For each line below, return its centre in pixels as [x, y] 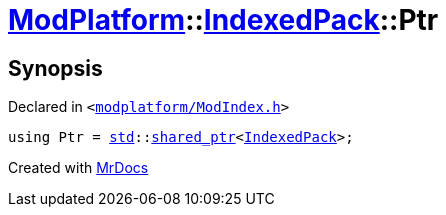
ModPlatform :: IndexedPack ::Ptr [223, 20]
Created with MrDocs [78, 168]
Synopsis [55, 68]
